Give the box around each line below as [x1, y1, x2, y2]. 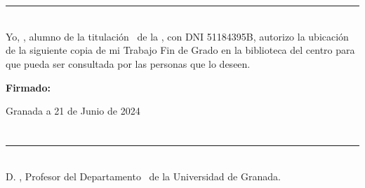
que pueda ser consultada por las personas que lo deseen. [6, 56, 251, 71]
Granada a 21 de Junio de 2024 [6, 103, 140, 118]
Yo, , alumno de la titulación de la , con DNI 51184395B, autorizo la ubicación [6, 29, 349, 43]
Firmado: [6, 80, 51, 94]
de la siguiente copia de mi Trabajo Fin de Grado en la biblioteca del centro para [6, 43, 355, 57]
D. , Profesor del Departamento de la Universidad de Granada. [6, 168, 281, 183]
